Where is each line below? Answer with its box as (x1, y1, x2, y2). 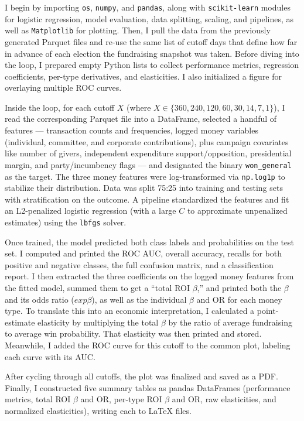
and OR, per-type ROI (80, 393, 162, 405)
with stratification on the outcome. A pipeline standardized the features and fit (5, 193, 289, 205)
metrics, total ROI (5, 393, 71, 405)
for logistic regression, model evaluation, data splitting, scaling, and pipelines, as (5, 12, 294, 25)
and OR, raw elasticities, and (172, 393, 276, 405)
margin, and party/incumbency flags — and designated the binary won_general (5, 158, 292, 170)
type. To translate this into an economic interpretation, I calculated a (5, 304, 255, 317)
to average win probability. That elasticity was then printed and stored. (5, 327, 262, 340)
